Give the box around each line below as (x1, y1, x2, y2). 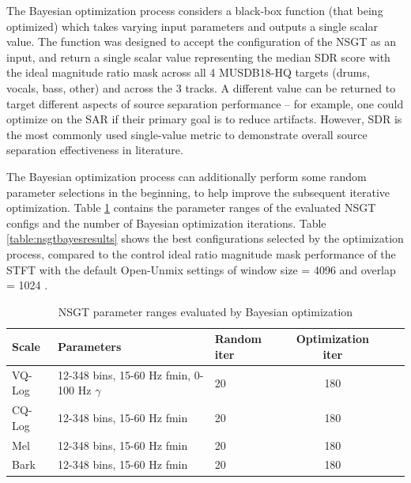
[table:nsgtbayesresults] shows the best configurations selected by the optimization (6, 230, 404, 247)
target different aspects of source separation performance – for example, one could (6, 95, 404, 111)
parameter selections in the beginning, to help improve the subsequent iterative (6, 183, 390, 200)
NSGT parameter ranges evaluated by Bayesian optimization (58, 303, 353, 319)
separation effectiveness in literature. (6, 142, 183, 158)
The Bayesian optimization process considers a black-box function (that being (6, 2, 383, 18)
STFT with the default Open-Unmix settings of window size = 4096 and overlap (6, 261, 396, 277)
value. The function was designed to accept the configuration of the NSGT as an (6, 33, 397, 50)
